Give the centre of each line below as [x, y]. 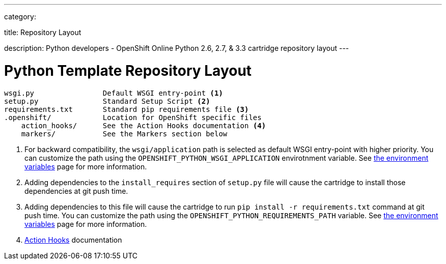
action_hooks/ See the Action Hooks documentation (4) [144, 125]
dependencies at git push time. [76, 191]
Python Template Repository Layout [128, 70]
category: [20, 17]
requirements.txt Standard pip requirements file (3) [127, 109]
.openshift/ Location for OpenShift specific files [133, 117]
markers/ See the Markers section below [124, 134]
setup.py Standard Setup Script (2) [107, 101]
